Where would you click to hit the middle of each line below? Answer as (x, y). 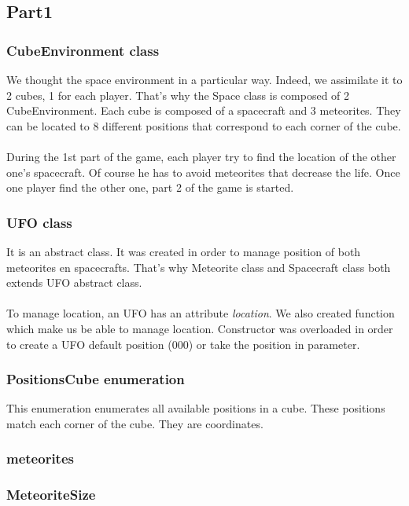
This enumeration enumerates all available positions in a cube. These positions (196, 408)
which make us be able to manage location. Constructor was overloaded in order (200, 328)
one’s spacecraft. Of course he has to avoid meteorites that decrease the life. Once (203, 172)
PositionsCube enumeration (96, 379)
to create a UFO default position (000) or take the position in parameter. (183, 344)
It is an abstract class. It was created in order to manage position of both (184, 251)
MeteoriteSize (51, 495)
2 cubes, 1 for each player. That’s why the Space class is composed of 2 (178, 95)
